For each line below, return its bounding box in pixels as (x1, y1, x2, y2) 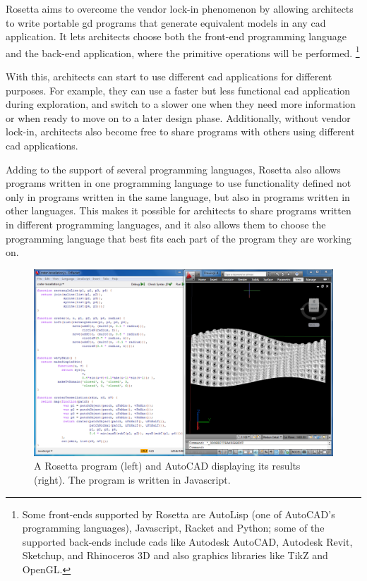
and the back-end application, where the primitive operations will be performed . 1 (6, 43, 360, 60)
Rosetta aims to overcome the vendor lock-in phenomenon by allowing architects (6, 1, 354, 16)
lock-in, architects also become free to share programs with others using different (6, 124, 355, 139)
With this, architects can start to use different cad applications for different (6, 69, 332, 84)
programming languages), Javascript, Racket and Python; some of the (22, 520, 325, 535)
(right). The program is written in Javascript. (34, 472, 231, 487)
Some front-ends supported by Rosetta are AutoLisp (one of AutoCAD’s (22, 506, 335, 521)
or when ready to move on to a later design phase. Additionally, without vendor (6, 110, 351, 125)
